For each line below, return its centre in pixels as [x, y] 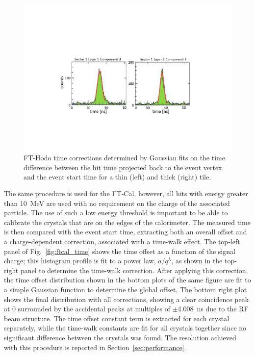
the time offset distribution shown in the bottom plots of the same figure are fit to [127, 280]
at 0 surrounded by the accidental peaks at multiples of [87, 309]
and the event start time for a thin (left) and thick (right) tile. [117, 177]
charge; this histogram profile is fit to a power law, [80, 261]
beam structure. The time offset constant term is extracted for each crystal [117, 318]
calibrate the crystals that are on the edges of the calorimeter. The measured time [127, 222]
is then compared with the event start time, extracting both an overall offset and [126, 232]
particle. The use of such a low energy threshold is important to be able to [116, 213]
